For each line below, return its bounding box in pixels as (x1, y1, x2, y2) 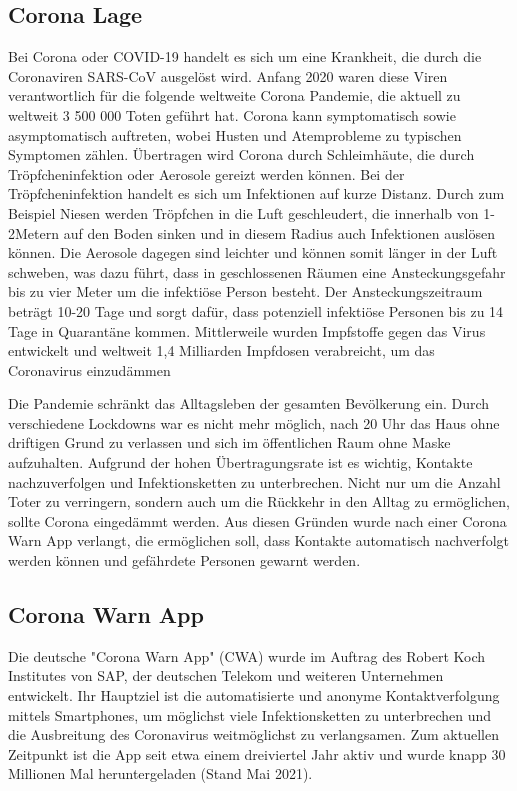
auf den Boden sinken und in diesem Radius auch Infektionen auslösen (63, 222, 495, 243)
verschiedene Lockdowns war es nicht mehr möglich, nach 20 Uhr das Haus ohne (8, 412, 500, 433)
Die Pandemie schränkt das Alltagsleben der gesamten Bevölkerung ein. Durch (8, 393, 490, 414)
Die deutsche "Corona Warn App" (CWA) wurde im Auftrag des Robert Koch (8, 645, 486, 666)
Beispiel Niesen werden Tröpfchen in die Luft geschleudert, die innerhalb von (8, 202, 479, 223)
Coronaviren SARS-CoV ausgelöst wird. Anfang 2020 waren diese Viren (8, 65, 448, 86)
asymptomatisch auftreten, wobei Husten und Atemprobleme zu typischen (8, 124, 462, 145)
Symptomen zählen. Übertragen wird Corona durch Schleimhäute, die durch (8, 144, 475, 165)
